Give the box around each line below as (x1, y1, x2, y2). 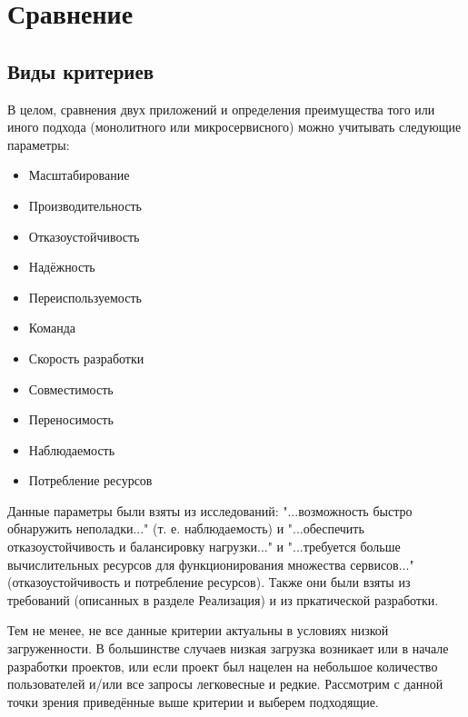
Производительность (28, 195, 142, 214)
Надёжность (28, 257, 95, 276)
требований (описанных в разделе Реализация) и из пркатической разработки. (7, 590, 439, 609)
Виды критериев (7, 56, 154, 85)
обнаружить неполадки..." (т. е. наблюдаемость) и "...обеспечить (7, 519, 364, 538)
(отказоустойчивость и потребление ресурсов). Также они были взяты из (7, 573, 411, 592)
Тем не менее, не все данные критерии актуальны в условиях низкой (7, 621, 389, 640)
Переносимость (28, 410, 114, 429)
